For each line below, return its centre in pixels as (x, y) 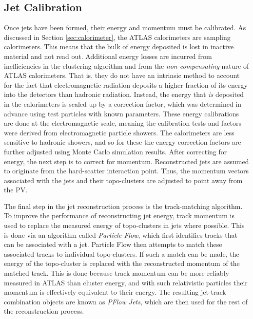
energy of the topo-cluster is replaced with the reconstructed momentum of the (122, 263)
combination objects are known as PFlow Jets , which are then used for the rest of (126, 301)
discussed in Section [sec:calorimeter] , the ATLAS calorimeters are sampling (117, 37)
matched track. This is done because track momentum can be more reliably (117, 273)
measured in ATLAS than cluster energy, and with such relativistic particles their (126, 282)
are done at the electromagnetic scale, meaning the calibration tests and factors (123, 123)
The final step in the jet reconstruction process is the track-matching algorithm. (123, 206)
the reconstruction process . (44, 311)
